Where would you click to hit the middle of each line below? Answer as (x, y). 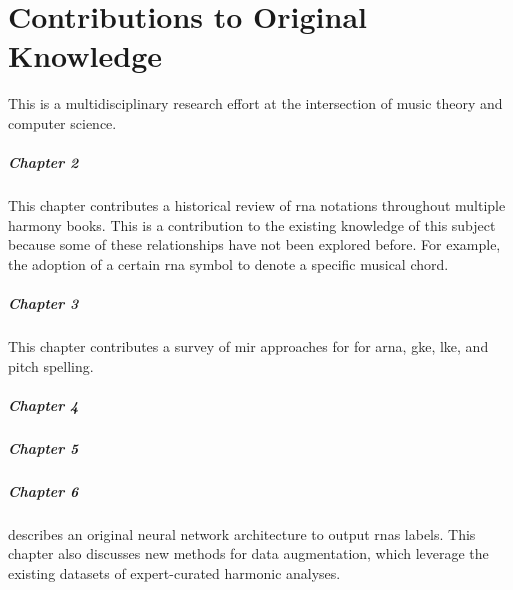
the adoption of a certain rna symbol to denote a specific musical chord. (228, 263)
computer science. (62, 122)
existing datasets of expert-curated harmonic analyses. (174, 572)
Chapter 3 (43, 303)
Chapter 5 (43, 447)
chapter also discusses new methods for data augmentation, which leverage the (248, 553)
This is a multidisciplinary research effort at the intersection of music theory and (255, 103)
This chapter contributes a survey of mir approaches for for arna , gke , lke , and (248, 346)
